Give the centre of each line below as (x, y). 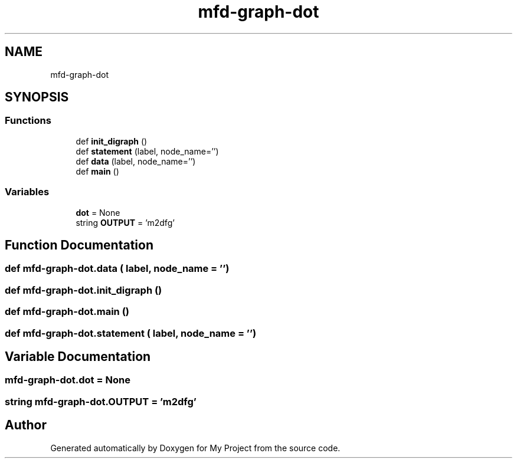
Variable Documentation (78, 356)
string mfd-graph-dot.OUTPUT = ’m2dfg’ (101, 401)
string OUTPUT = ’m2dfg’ (125, 222)
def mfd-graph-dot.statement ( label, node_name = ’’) (131, 333)
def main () (97, 171)
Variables (27, 192)
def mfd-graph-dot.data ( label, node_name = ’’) (117, 269)
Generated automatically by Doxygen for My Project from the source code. (195, 448)
